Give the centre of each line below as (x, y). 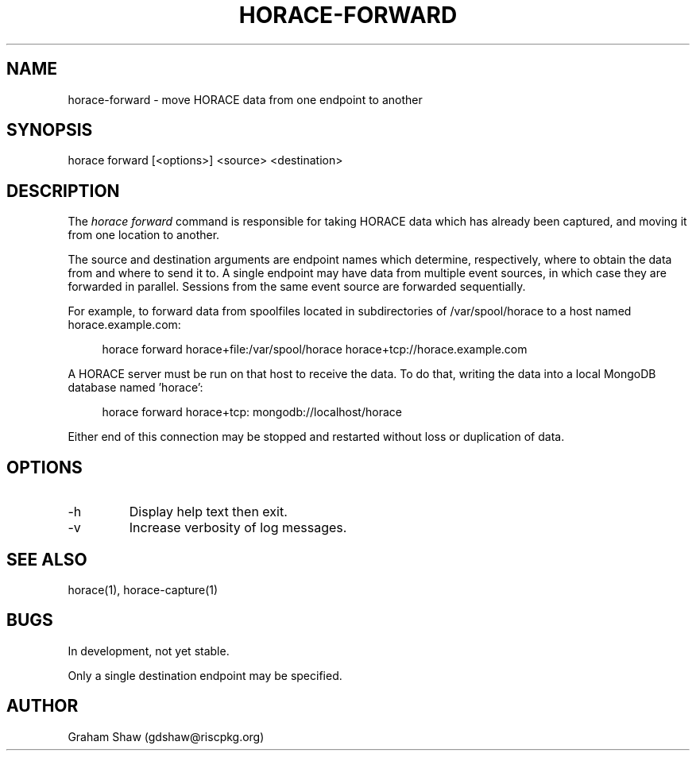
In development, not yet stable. (149, 651)
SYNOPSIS (50, 130)
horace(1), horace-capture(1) (143, 589)
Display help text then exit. (208, 512)
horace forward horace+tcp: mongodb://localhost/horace (252, 412)
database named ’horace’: (135, 388)
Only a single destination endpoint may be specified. (205, 675)
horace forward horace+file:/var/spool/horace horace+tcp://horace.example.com (315, 350)
